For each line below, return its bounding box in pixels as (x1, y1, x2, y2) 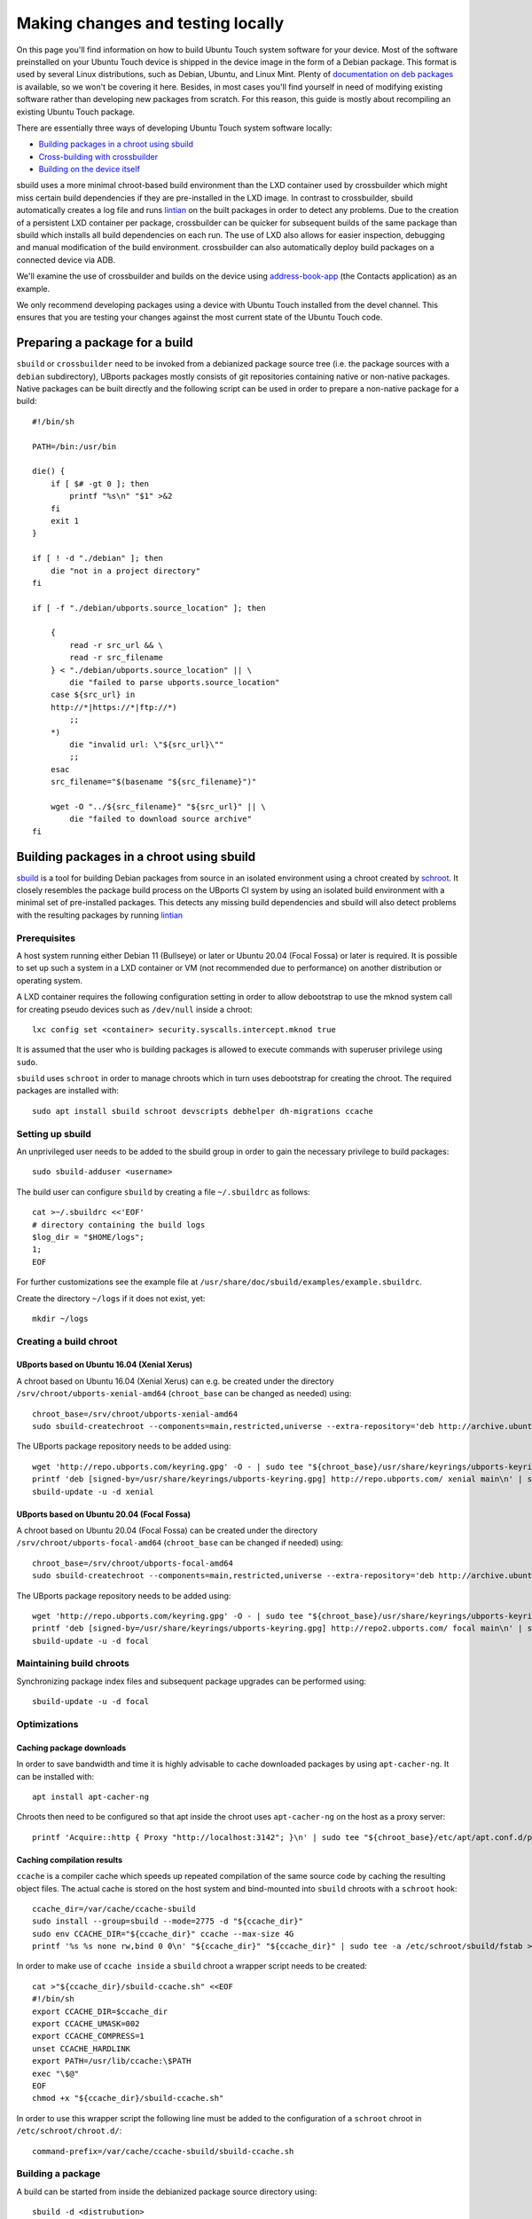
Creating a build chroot (16, 1335, 118, 1347)
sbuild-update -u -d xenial (32, 1487, 154, 1496)
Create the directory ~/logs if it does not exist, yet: (16, 1292, 206, 1304)
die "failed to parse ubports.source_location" (69, 677, 280, 688)
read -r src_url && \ (69, 640, 164, 650)
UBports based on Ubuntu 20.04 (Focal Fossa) (16, 1509, 191, 1520)
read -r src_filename (69, 652, 164, 663)
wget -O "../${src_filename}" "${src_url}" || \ (50, 802, 266, 811)
